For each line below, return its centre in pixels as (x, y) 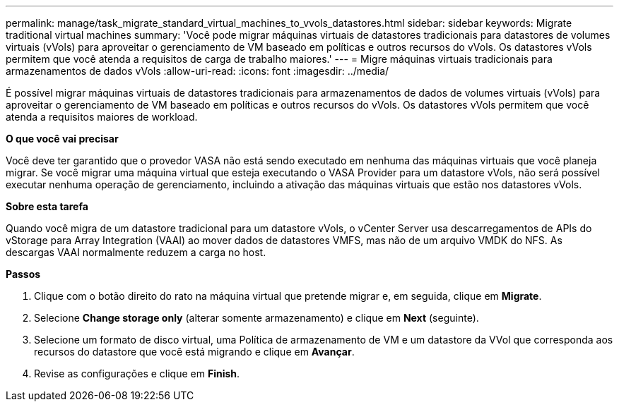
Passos (23, 274)
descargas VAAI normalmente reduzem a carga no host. (136, 252)
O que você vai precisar (62, 139)
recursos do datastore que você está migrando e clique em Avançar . (194, 352)
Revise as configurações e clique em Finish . (137, 373)
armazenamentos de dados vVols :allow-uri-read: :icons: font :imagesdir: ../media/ (198, 71)
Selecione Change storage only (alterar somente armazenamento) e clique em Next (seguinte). (257, 318)
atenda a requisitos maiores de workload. (102, 117)
